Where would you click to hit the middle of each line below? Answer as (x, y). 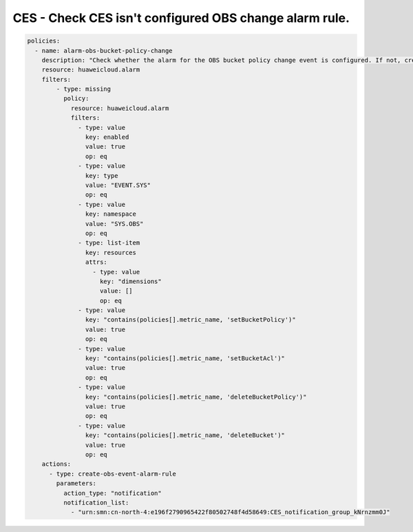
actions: (56, 464)
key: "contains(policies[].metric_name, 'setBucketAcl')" (185, 358)
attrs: (96, 262)
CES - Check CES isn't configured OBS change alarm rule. (181, 18)
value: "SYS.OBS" (114, 224)
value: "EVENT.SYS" (118, 185)
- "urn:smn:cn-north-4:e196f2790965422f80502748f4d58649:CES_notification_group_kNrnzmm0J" (230, 512)
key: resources (111, 252)
